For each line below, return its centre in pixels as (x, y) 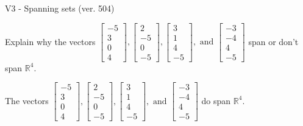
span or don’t (273, 41)
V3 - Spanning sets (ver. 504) (60, 8)
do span (216, 100)
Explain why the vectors (50, 41)
